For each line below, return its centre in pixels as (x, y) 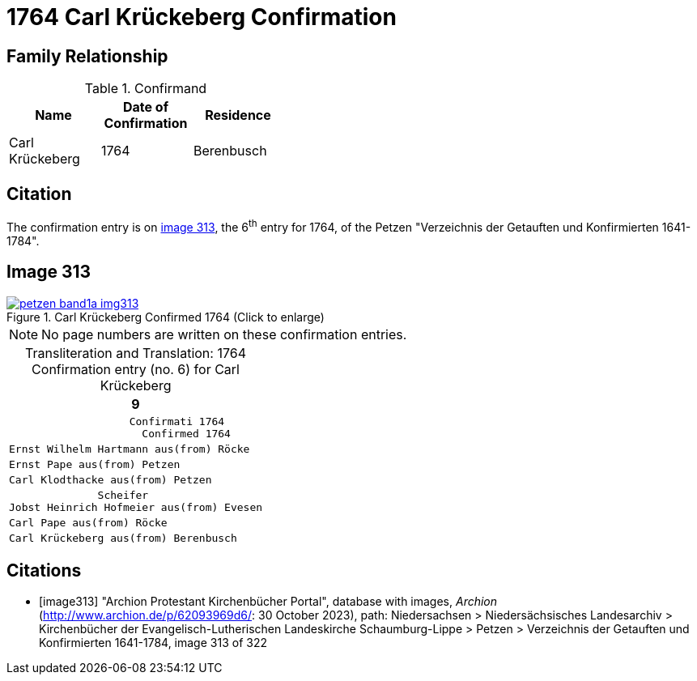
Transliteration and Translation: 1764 (136, 353)
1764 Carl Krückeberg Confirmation (202, 17)
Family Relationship (87, 56)
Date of (145, 107)
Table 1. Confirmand (146, 89)
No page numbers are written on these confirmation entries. (224, 334)
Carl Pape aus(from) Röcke (88, 522)
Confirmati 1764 (177, 421)
